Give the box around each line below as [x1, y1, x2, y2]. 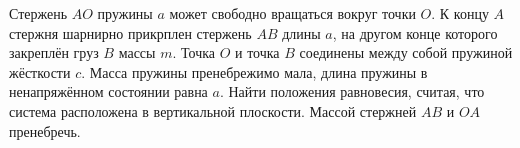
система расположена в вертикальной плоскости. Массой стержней [9, 100, 417, 121]
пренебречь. [9, 120, 81, 141]
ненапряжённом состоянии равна [9, 81, 208, 102]
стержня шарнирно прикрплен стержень [9, 22, 252, 43]
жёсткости [9, 61, 71, 82]
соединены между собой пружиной [299, 42, 513, 63]
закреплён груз [9, 42, 99, 63]
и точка [234, 42, 280, 63]
